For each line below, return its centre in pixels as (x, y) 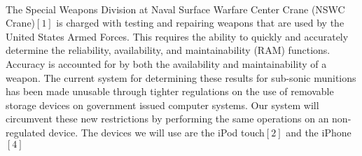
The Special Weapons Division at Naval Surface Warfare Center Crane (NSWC (175, 9)
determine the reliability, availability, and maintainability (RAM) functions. (168, 50)
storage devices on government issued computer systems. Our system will (162, 105)
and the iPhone (319, 132)
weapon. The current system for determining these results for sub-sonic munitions (181, 77)
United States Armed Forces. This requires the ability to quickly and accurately (177, 36)
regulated (26, 132)
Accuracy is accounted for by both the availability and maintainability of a (166, 63)
